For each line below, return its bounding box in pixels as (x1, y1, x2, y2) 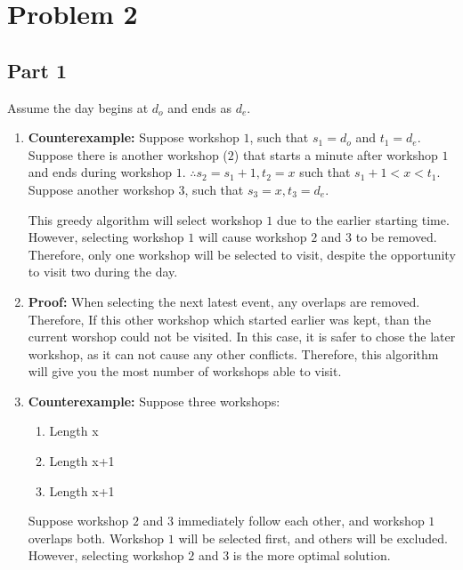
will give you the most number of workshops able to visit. (28, 362, 342, 381)
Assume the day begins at (7, 98, 149, 116)
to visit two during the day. (28, 262, 178, 281)
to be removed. (355, 228, 437, 246)
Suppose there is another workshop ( (28, 145, 228, 164)
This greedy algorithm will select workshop (28, 210, 263, 229)
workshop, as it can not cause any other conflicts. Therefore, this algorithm (28, 344, 439, 363)
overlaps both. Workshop (28, 528, 165, 547)
